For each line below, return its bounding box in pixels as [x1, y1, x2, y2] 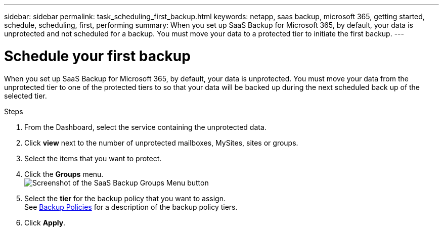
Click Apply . [24, 218, 66, 227]
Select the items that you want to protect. [24, 154, 162, 163]
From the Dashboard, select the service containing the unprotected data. [24, 122, 267, 131]
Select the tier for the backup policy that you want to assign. [24, 194, 226, 203]
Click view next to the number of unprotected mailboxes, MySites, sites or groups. [24, 138, 298, 147]
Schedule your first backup [4, 47, 191, 65]
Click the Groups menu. [24, 169, 104, 178]
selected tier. [4, 91, 47, 100]
